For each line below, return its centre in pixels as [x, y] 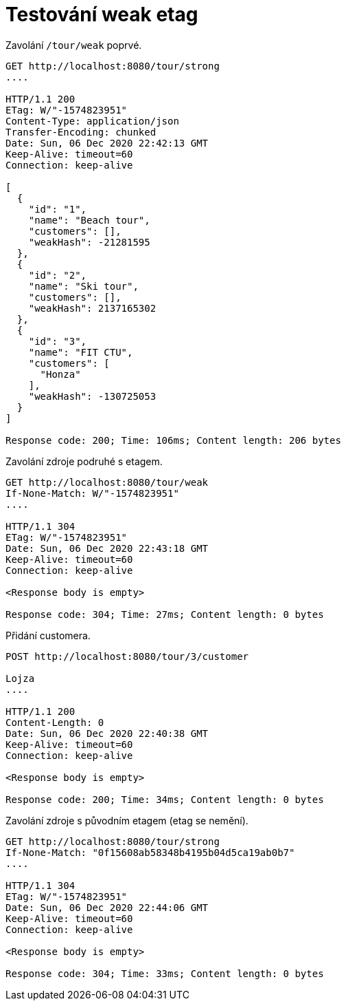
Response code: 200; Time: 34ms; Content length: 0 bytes [165, 799]
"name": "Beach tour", [89, 220]
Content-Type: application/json [92, 121]
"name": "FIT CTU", [81, 352]
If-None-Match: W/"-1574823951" [92, 493]
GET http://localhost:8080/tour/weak [107, 482]
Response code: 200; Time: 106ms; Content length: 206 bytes [173, 440]
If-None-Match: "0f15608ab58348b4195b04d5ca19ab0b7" [150, 852]
